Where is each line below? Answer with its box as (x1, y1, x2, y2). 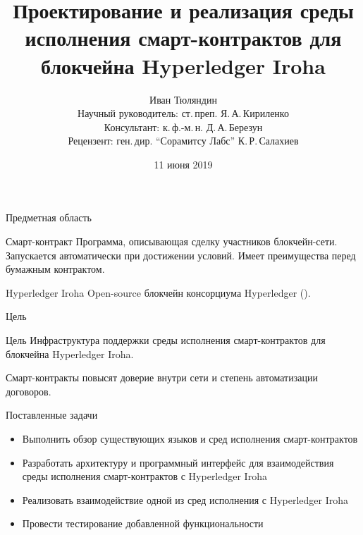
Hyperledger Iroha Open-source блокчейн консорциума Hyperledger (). (6, 285, 311, 300)
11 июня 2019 (154, 156, 213, 171)
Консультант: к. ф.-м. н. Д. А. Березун (104, 119, 263, 134)
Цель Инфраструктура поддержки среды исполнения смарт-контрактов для (6, 333, 326, 348)
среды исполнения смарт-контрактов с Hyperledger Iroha (22, 469, 267, 484)
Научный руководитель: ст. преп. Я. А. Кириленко (78, 106, 289, 121)
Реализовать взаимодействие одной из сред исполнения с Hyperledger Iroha (22, 492, 349, 507)
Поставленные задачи (6, 407, 98, 422)
